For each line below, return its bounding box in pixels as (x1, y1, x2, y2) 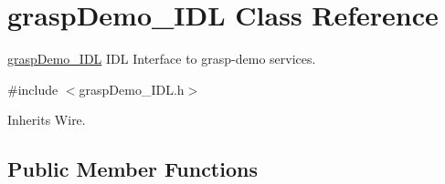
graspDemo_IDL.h (79, 79, 185, 98)
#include (7, 79, 58, 98)
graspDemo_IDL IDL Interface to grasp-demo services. (7, 49, 316, 68)
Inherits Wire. (7, 110, 86, 129)
